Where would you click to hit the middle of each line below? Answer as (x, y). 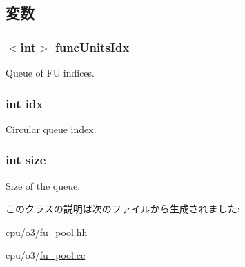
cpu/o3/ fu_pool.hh (47, 231)
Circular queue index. (51, 129)
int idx (24, 103)
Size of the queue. (43, 185)
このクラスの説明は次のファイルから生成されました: (123, 209)
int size (26, 160)
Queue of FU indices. (50, 72)
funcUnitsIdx (92, 47)
